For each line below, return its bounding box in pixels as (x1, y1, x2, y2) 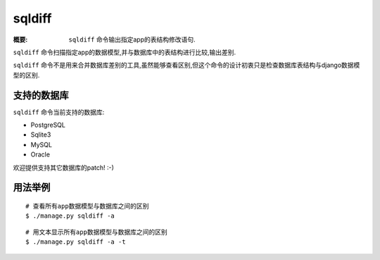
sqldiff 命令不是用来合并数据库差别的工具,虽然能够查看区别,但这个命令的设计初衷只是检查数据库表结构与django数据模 (13, 61, 360, 70)
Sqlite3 (30, 130, 51, 139)
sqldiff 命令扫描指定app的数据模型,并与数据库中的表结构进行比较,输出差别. (13, 48, 236, 56)
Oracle (30, 150, 51, 159)
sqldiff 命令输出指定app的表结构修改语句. (68, 35, 196, 44)
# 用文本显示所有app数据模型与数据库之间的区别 (25, 228, 168, 236)
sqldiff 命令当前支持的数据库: (13, 108, 105, 116)
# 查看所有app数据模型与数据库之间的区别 (25, 202, 149, 210)
